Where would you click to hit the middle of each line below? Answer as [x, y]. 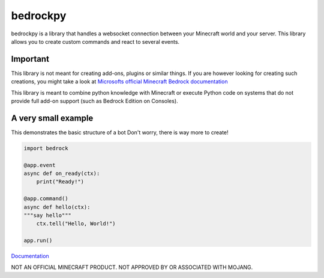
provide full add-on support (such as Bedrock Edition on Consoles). [94, 101]
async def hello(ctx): [57, 207]
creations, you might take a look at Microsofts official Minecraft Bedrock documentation [119, 81]
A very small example [52, 118]
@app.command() [46, 199]
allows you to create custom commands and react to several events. [95, 41]
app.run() [38, 241]
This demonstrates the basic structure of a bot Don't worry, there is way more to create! [120, 132]
